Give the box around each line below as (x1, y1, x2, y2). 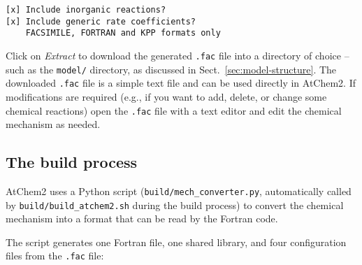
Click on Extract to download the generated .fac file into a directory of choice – (6, 48, 349, 62)
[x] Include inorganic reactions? (6, 5, 166, 15)
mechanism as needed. (6, 117, 101, 131)
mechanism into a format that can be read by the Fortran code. (6, 211, 278, 226)
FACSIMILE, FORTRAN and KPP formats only (25, 28, 221, 38)
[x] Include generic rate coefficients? (6, 16, 196, 27)
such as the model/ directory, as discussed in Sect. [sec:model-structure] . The (6, 62, 337, 76)
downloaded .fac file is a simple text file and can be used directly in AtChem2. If (6, 76, 356, 90)
